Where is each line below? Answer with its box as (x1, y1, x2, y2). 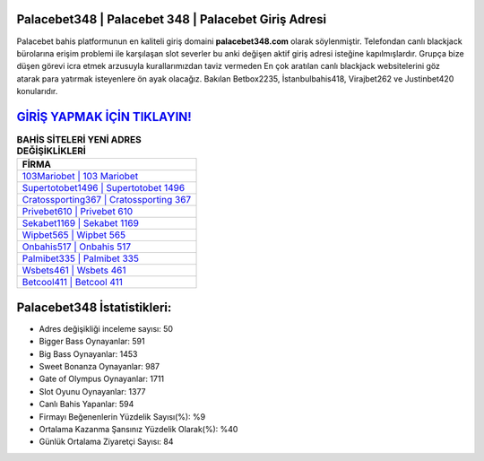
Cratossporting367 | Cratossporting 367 (22, 194, 192, 206)
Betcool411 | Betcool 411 (22, 276, 123, 289)
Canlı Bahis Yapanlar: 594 (39, 399, 134, 410)
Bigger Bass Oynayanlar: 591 (39, 336, 145, 347)
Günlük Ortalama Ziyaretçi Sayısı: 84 (39, 436, 174, 448)
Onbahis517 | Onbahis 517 (22, 240, 132, 253)
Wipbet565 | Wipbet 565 (22, 229, 125, 241)
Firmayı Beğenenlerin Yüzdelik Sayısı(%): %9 (39, 411, 206, 422)
